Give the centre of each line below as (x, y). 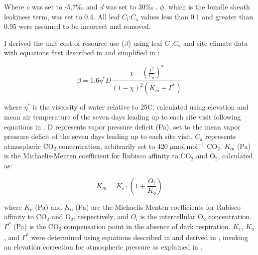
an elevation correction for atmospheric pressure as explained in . (103, 247)
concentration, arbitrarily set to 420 (113, 146)
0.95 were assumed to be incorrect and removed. (77, 26)
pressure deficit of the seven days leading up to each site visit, (98, 136)
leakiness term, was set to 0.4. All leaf (62, 16)
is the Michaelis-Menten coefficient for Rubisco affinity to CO (98, 156)
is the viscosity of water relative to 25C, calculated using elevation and (140, 107)
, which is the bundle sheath (207, 6)
